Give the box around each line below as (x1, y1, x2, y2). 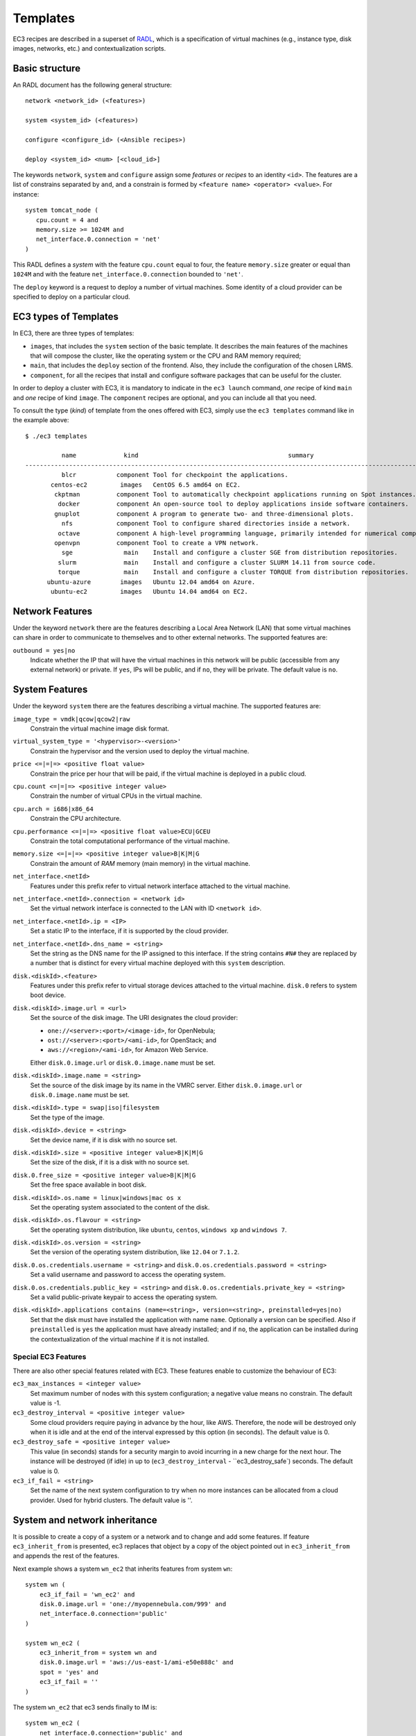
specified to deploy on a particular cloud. (12, 292, 130, 301)
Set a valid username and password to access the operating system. (30, 1271, 226, 1279)
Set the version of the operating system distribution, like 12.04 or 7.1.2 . (30, 1248, 240, 1256)
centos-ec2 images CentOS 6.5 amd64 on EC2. (51, 481, 241, 489)
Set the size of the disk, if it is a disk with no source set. (30, 1158, 190, 1167)
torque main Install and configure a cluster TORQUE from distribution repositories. (58, 568, 409, 576)
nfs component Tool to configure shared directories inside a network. (61, 519, 351, 528)
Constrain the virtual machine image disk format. (30, 724, 170, 733)
